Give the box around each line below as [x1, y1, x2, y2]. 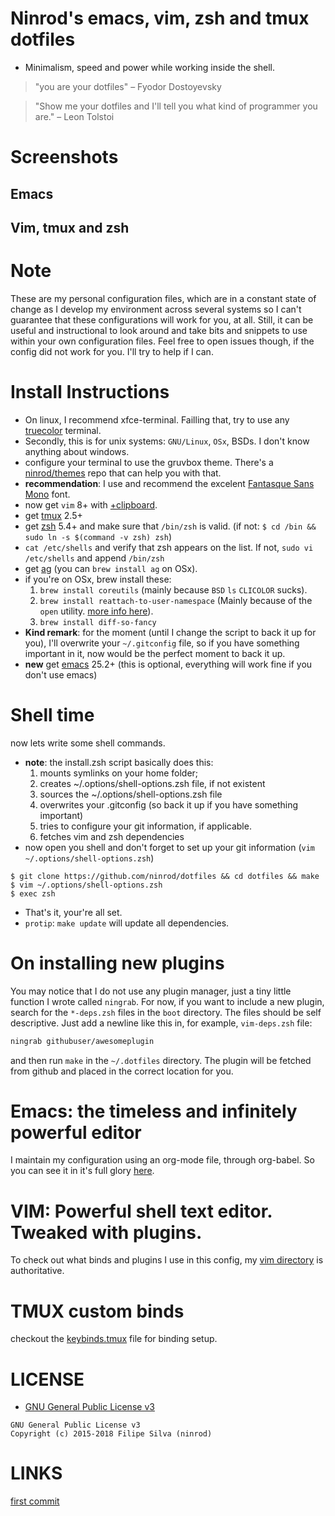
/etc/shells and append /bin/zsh [24, 552, 165, 564]
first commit [10, 1495, 60, 1507]
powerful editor [10, 1121, 142, 1144]
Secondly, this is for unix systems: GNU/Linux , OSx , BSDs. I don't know [24, 435, 310, 447]
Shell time [10, 703, 95, 726]
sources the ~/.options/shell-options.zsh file [39, 788, 223, 800]
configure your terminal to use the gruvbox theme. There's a [24, 456, 274, 468]
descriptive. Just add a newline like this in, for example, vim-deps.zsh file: [10, 1017, 313, 1029]
